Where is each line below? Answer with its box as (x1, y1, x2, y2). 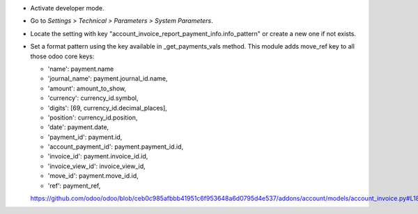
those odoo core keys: (30, 52, 95, 60)
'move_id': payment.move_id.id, (47, 172, 139, 180)
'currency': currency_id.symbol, (47, 94, 139, 102)
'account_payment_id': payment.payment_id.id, (47, 142, 184, 151)
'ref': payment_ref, (47, 181, 101, 190)
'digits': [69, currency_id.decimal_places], (47, 104, 167, 112)
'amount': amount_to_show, (47, 84, 127, 92)
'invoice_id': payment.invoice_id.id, (47, 152, 148, 160)
